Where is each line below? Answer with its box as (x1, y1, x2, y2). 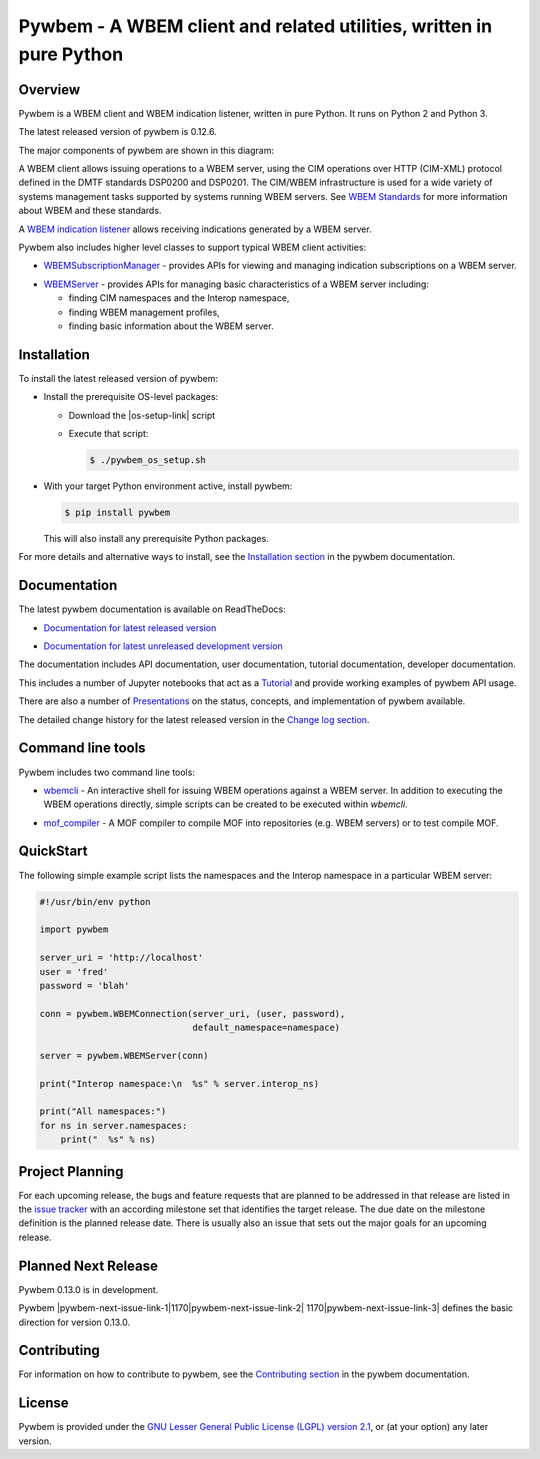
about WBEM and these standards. (18, 205, 162, 217)
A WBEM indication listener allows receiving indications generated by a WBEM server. (18, 223, 372, 235)
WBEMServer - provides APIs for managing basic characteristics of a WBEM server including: (43, 278, 430, 290)
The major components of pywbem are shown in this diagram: (18, 144, 275, 156)
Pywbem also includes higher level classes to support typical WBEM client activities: (18, 241, 367, 253)
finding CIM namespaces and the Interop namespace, (68, 292, 290, 304)
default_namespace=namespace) (192, 1022, 341, 1034)
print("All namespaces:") (39, 1106, 167, 1117)
